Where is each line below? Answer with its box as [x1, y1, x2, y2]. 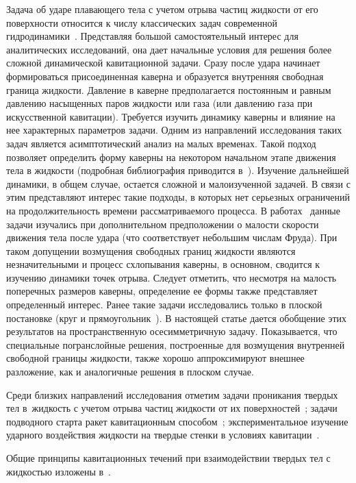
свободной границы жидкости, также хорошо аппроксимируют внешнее [6, 351, 305, 365]
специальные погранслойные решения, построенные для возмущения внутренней [6, 337, 345, 351]
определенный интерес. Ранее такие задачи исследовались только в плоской [6, 297, 322, 312]
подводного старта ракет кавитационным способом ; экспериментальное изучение [6, 414, 348, 428]
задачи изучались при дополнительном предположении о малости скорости [6, 216, 319, 231]
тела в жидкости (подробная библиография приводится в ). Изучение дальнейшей [6, 163, 349, 177]
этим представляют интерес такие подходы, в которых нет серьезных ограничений [6, 190, 350, 204]
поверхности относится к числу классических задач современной [6, 15, 278, 29]
